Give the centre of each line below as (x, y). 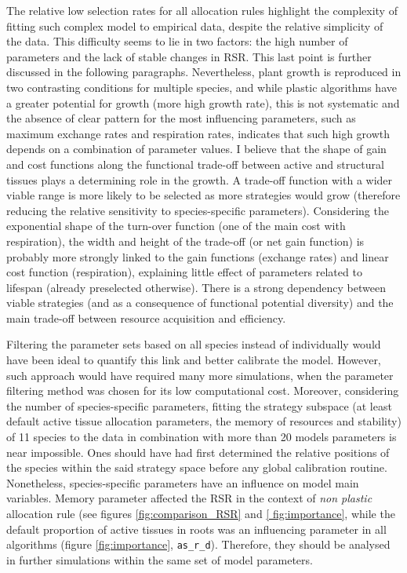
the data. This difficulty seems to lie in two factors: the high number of (177, 41)
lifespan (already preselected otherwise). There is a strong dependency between (196, 287)
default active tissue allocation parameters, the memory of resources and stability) (204, 421)
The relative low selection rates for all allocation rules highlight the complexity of (202, 10)
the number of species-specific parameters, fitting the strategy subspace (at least (199, 405)
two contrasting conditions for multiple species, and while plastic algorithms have (202, 87)
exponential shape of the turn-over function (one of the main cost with (176, 226)
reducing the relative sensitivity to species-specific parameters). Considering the (198, 210)
